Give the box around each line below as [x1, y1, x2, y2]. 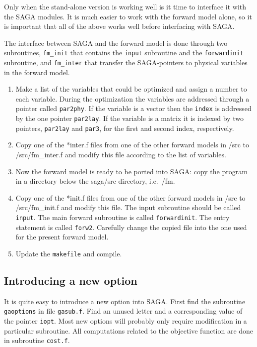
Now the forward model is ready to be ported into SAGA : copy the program [15, 166, 248, 176]
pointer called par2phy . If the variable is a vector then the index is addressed [15, 103, 252, 114]
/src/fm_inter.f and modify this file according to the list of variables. [15, 149, 226, 160]
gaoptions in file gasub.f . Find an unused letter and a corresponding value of [4, 306, 243, 316]
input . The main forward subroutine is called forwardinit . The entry [15, 212, 230, 222]
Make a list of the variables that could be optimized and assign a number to [15, 84, 247, 94]
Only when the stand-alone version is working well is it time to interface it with [4, 1, 247, 11]
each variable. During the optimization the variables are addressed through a [15, 93, 250, 104]
